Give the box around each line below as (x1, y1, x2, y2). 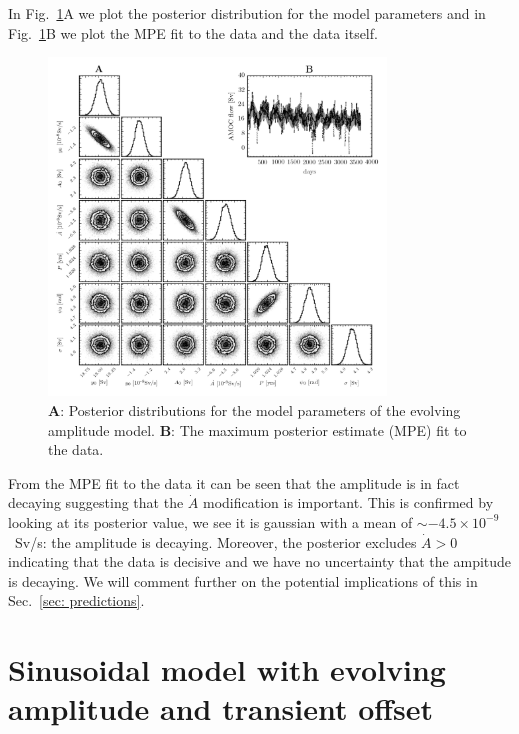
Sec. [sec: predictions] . (8, 590, 145, 611)
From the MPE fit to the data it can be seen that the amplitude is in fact (8, 472, 460, 493)
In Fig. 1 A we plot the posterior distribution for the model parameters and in (8, 3, 486, 23)
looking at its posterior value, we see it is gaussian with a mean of (8, 511, 413, 532)
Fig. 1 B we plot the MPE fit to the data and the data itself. (8, 22, 378, 43)
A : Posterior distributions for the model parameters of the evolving (48, 399, 461, 420)
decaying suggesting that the (8, 492, 184, 513)
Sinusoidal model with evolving (8, 649, 446, 690)
